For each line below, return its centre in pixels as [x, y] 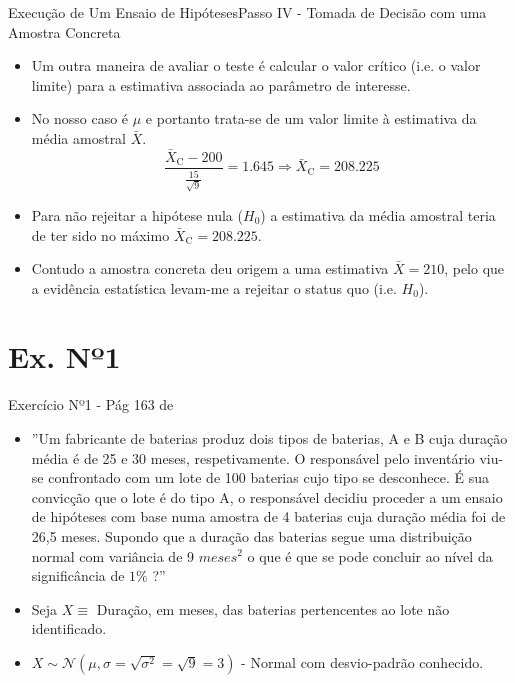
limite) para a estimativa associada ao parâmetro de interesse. [221, 84]
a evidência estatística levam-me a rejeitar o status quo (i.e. [214, 287]
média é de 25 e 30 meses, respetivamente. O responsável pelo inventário [253, 457]
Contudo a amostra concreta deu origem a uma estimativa [210, 268]
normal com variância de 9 [113, 555]
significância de [78, 575]
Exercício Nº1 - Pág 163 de [91, 404]
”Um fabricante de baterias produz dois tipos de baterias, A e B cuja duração [269, 438]
